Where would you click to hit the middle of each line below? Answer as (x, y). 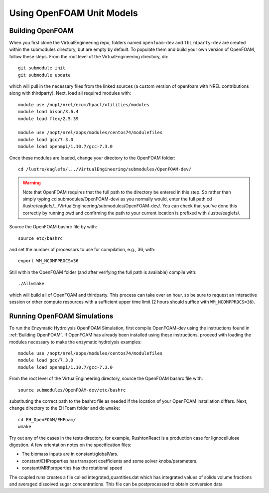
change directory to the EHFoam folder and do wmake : (65, 408)
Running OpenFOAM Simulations (61, 316)
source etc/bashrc (41, 238)
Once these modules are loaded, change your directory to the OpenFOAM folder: (92, 158)
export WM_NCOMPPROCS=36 (48, 261)
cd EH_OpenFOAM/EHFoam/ (47, 419)
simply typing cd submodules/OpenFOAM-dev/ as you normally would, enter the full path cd (117, 199)
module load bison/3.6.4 (48, 112)
